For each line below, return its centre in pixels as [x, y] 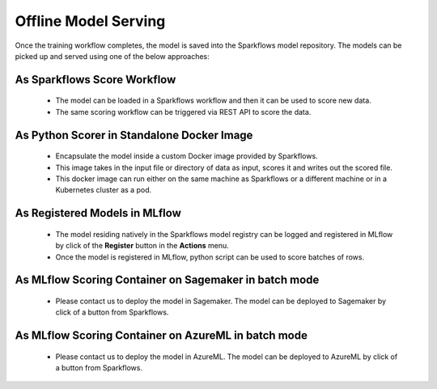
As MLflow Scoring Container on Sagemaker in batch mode [167, 280]
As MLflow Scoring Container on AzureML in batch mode [161, 336]
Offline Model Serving [90, 21]
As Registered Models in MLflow [98, 213]
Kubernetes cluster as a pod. [104, 190]
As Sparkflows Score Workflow [95, 80]
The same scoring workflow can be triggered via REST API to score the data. [183, 112]
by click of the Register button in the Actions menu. [142, 246]
